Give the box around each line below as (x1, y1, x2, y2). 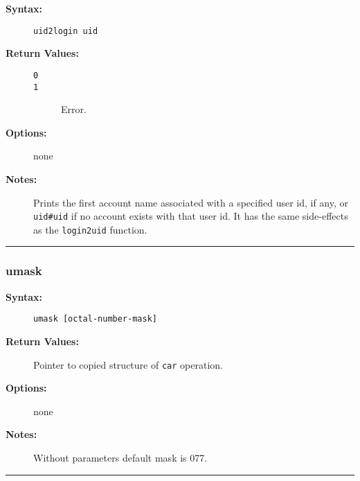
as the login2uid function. (33, 222, 147, 236)
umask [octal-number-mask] (33, 314, 157, 324)
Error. (61, 102, 87, 116)
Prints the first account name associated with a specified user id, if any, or (33, 195, 349, 209)
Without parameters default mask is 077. (33, 450, 208, 464)
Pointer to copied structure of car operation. (33, 357, 223, 371)
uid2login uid (33, 26, 98, 36)
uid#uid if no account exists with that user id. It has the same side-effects (33, 209, 348, 223)
